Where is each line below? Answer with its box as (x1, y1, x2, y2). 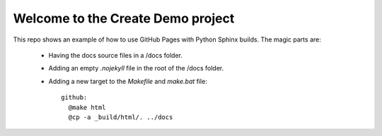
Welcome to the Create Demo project (13, 11, 235, 26)
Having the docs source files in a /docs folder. (48, 51, 183, 59)
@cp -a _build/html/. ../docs (68, 113, 173, 121)
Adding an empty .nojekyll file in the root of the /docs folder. (48, 64, 224, 73)
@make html (68, 103, 106, 111)
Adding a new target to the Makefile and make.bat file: (48, 77, 208, 85)
